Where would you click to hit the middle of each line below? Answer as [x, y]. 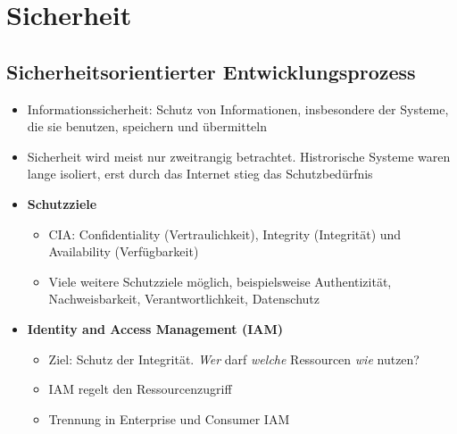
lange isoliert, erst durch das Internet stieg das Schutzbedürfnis [200, 174]
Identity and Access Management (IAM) [155, 328]
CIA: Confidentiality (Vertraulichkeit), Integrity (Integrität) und [225, 234]
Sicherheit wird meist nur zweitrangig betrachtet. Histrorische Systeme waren [239, 156]
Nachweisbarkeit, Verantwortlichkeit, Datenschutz [184, 299]
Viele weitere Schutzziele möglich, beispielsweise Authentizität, [220, 281]
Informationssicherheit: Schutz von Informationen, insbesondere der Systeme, [238, 108]
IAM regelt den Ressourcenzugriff [140, 389]
